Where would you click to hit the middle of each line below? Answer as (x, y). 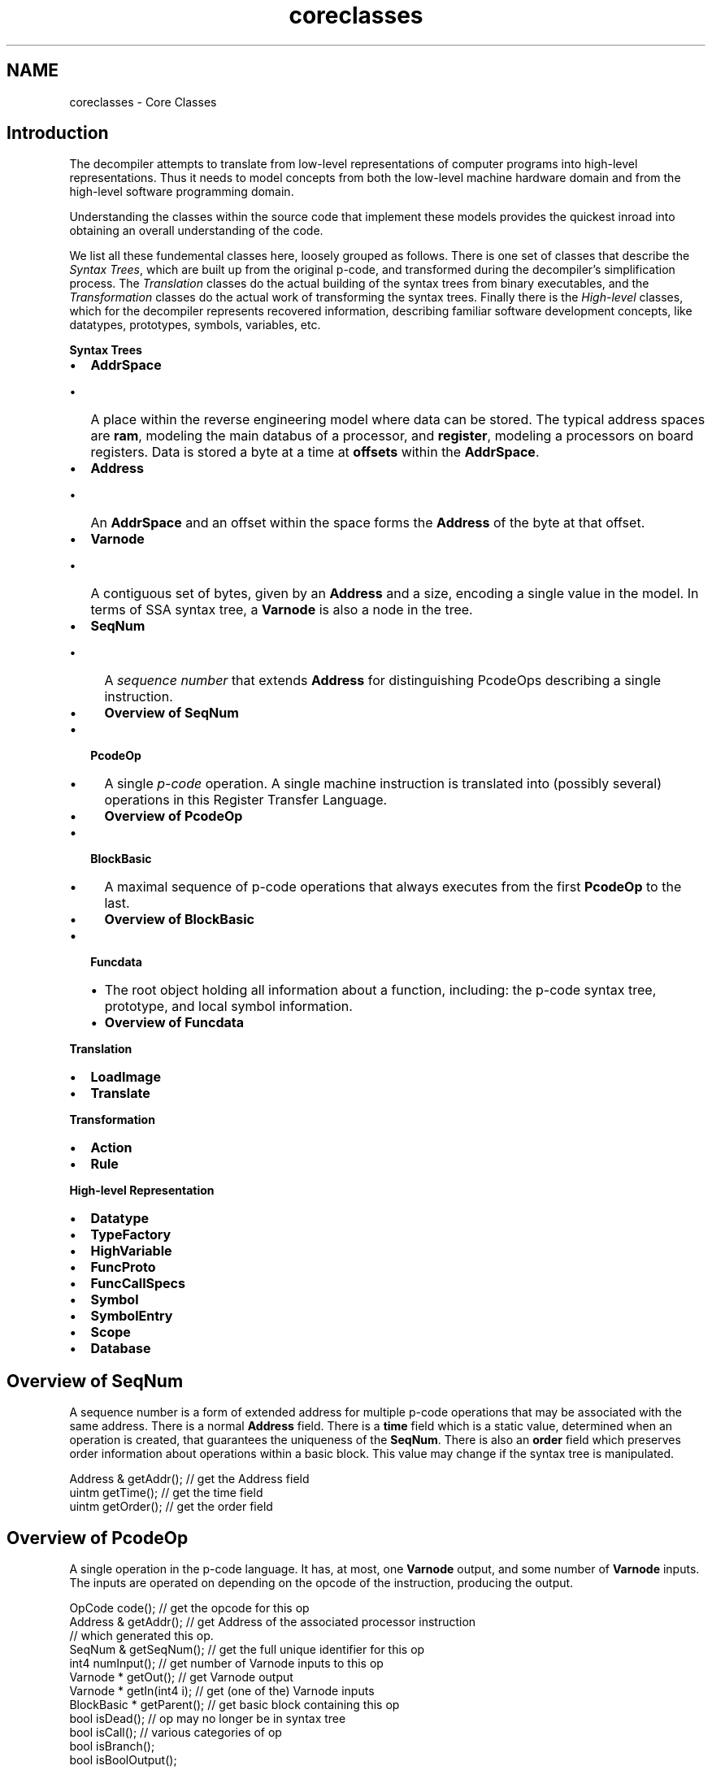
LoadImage (126, 1077)
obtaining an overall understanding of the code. (196, 231)
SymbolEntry (132, 1316)
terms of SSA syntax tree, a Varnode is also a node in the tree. (282, 610)
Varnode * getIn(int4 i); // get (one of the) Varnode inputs (222, 1691)
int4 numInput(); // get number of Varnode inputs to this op (226, 1664)
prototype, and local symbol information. (228, 1006)
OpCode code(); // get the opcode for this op (189, 1608)
